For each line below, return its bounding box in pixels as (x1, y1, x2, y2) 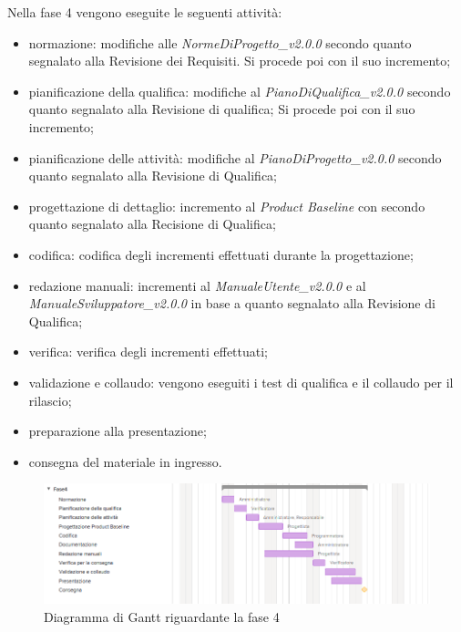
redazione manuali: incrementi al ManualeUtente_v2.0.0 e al (28, 275, 366, 295)
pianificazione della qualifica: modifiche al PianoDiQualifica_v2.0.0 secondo (28, 81, 451, 100)
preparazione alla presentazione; (28, 421, 207, 440)
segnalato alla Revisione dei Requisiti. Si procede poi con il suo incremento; (28, 51, 451, 70)
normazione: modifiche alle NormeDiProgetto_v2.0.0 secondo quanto (28, 33, 412, 52)
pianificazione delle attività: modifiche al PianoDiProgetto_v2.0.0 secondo (28, 148, 442, 167)
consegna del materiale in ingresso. (28, 451, 222, 471)
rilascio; (28, 390, 72, 409)
